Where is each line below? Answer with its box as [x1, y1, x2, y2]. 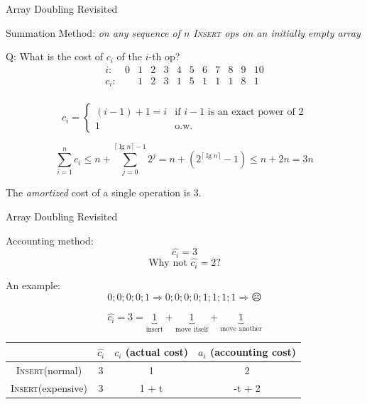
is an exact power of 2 [207, 107, 304, 118]
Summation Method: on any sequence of [6, 25, 180, 40]
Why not [148, 258, 187, 269]
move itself [175, 326, 209, 334]
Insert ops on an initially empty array [193, 25, 361, 40]
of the [116, 49, 142, 64]
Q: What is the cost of [6, 49, 104, 64]
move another [220, 325, 262, 333]
